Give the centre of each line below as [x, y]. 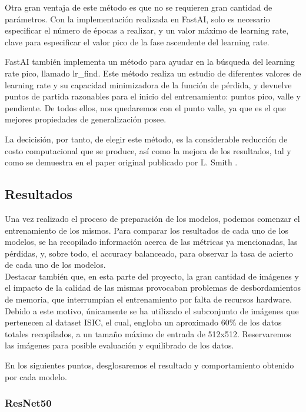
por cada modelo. [36, 376]
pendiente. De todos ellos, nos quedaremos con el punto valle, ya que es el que [145, 107]
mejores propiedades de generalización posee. [86, 119]
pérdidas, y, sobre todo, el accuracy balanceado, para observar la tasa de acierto [149, 253]
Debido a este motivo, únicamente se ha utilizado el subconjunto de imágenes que [152, 310]
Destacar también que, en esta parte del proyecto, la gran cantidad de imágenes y [152, 276]
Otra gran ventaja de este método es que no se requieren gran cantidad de [139, 7]
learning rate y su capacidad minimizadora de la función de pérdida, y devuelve [148, 84]
